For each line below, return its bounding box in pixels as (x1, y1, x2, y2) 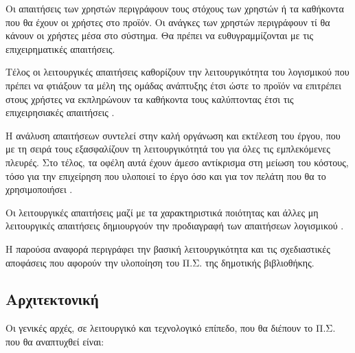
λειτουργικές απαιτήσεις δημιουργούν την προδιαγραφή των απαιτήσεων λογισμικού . (5, 218, 344, 233)
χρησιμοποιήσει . (5, 182, 73, 196)
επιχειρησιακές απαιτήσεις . (5, 105, 115, 119)
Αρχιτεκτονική (5, 288, 99, 310)
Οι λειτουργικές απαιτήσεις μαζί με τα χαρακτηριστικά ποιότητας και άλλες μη (5, 205, 319, 219)
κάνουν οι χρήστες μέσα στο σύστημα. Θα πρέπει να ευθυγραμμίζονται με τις (5, 28, 314, 43)
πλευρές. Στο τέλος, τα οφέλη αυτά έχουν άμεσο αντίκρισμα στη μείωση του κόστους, (5, 155, 349, 169)
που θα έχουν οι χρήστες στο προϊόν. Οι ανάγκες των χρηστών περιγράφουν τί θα (5, 14, 330, 29)
